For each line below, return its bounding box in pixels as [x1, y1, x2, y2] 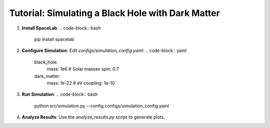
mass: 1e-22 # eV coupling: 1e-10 [46, 80, 115, 86]
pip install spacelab [34, 36, 74, 42]
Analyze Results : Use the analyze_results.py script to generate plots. [21, 114, 165, 120]
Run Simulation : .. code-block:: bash [21, 91, 98, 97]
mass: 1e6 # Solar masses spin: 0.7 [46, 66, 119, 72]
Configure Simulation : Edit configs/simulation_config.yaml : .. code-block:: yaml [21, 47, 187, 53]
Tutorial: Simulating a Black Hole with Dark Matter [9, 7, 220, 18]
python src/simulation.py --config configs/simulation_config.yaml [34, 102, 169, 108]
